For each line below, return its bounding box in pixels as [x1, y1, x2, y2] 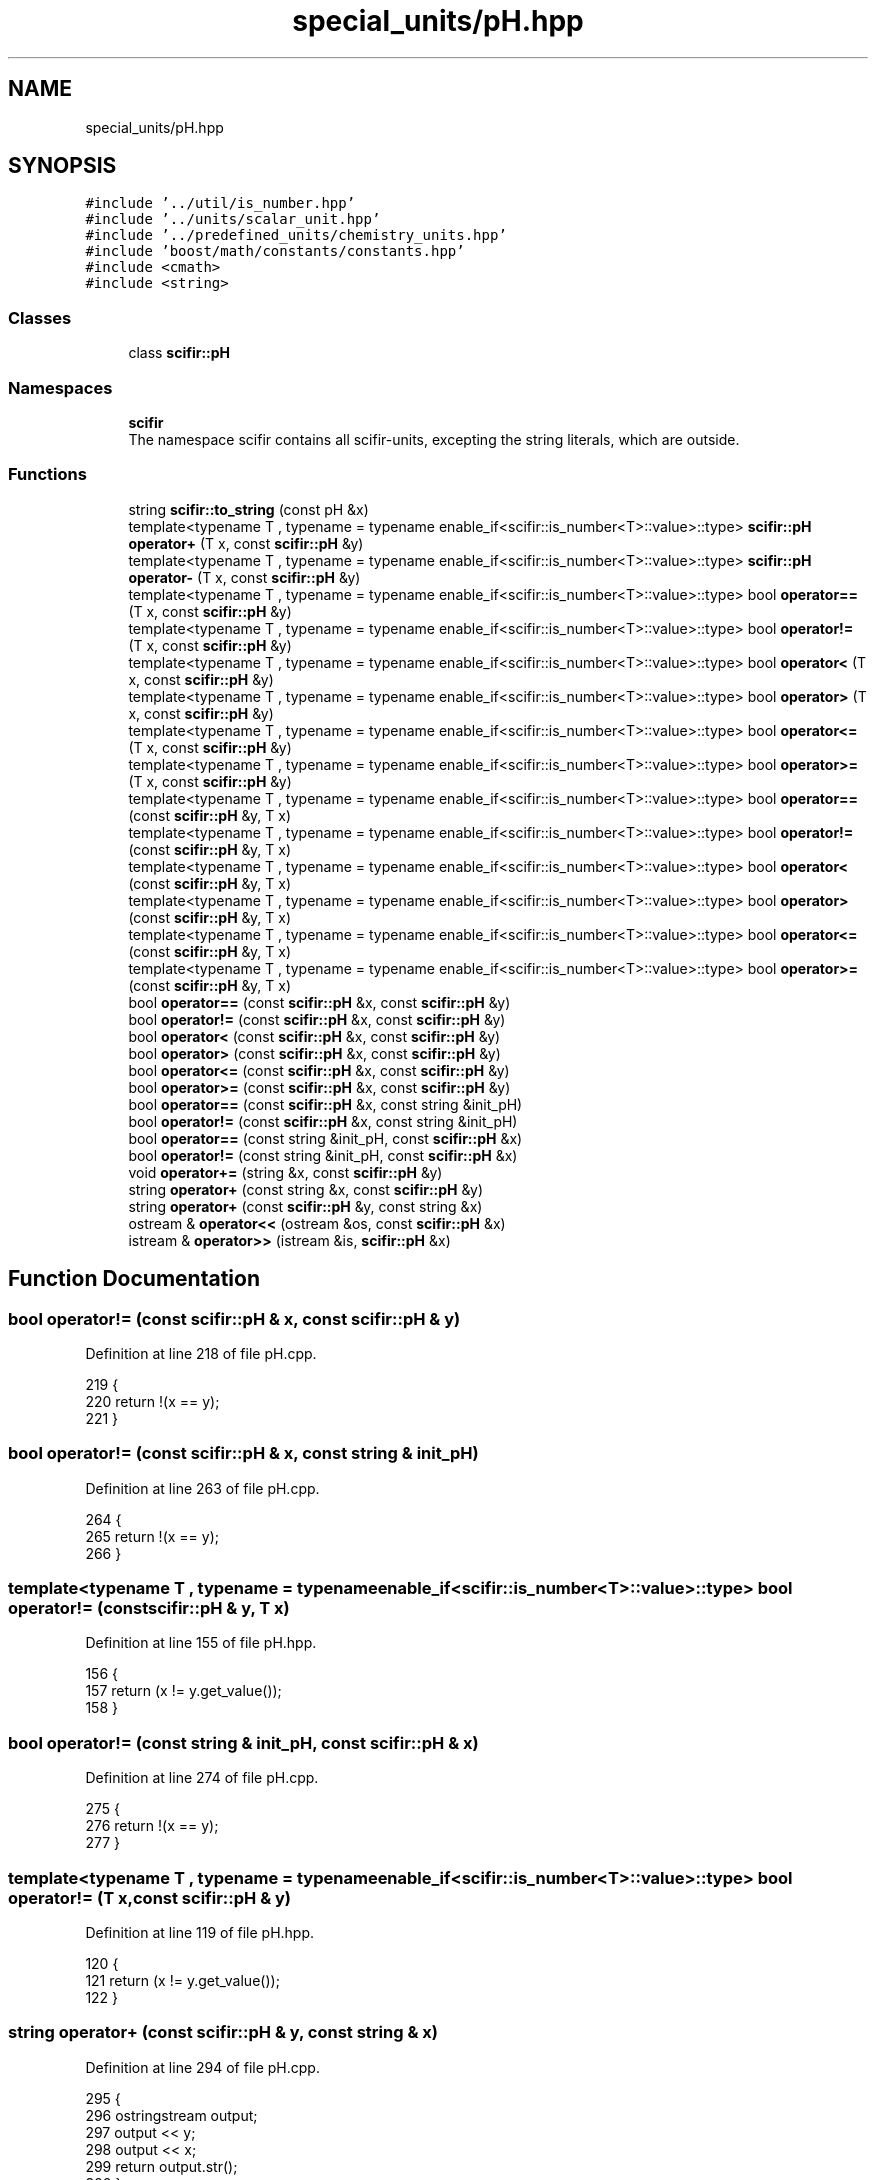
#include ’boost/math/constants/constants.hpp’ [85, 243, 465, 260]
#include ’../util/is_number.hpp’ [85, 195, 356, 212]
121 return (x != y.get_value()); [85, 1971, 280, 1989]
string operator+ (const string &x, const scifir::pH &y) [128, 1180, 484, 1198]
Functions [8, 464, 87, 485]
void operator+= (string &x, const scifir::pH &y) [128, 1163, 443, 1181]
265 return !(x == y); [85, 1527, 219, 1545]
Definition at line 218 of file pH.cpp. [85, 1344, 317, 1362]
